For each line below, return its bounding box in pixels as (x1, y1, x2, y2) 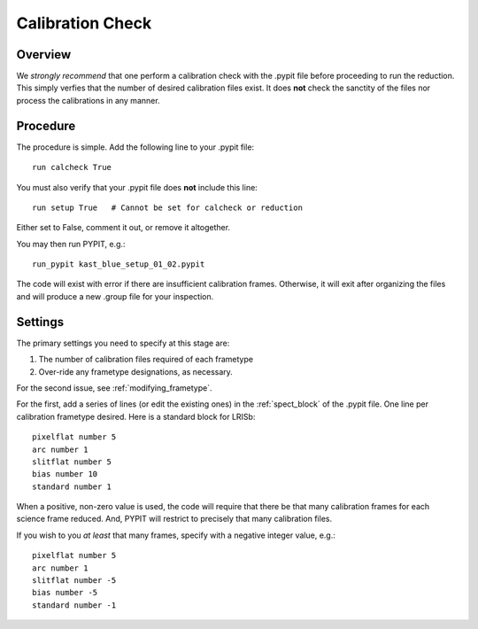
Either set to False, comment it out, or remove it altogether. (16, 222, 230, 233)
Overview (16, 47, 72, 62)
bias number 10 (32, 470, 98, 479)
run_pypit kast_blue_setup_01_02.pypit (32, 260, 205, 269)
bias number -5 (32, 587, 98, 598)
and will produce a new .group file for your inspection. (16, 291, 214, 301)
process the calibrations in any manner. (16, 95, 160, 105)
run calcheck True (32, 162, 112, 173)
